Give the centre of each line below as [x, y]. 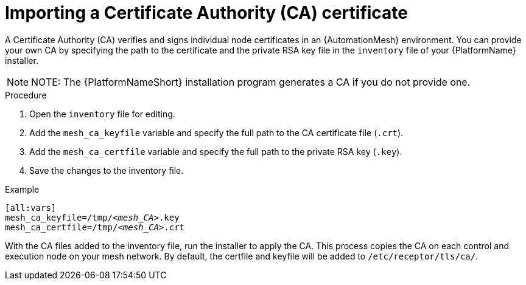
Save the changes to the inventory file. [107, 170]
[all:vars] [31, 208]
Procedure [26, 95]
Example [22, 189]
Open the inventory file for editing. [102, 114]
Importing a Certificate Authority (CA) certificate [207, 13]
